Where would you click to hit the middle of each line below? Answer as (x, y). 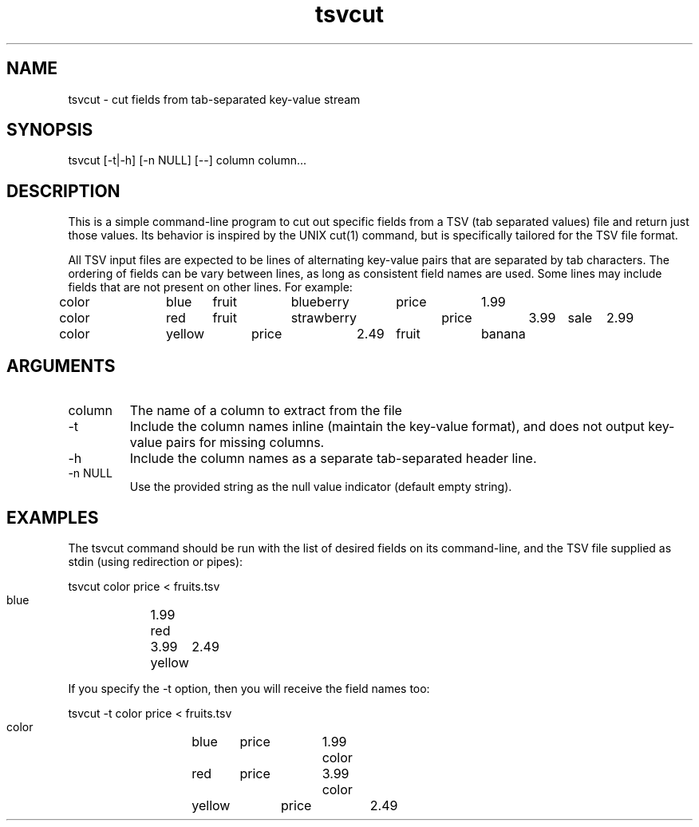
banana (503, 334)
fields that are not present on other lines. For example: (210, 287)
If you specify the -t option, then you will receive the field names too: (249, 688)
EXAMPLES (53, 517)
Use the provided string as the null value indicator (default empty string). (321, 487)
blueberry (320, 302)
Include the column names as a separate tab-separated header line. (333, 459)
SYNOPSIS (50, 130)
